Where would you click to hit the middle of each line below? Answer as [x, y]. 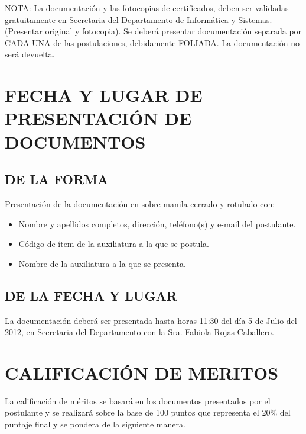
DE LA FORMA [57, 179]
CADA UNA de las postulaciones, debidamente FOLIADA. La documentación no [152, 42]
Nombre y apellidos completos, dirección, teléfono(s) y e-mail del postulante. [157, 224]
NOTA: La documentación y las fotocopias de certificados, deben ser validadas [147, 8]
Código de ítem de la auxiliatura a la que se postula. [114, 244]
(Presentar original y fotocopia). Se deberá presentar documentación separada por [153, 31]
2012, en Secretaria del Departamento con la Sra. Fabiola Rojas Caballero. [139, 332]
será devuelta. [30, 54]
